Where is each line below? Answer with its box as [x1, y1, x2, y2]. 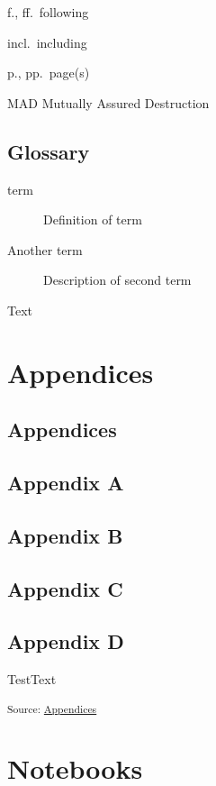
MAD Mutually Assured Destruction [7, 93, 210, 112]
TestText [7, 670, 57, 689]
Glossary [7, 137, 90, 165]
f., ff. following [7, 3, 89, 21]
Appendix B [7, 521, 123, 549]
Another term [7, 240, 83, 259]
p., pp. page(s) [7, 63, 90, 82]
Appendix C [7, 574, 123, 602]
